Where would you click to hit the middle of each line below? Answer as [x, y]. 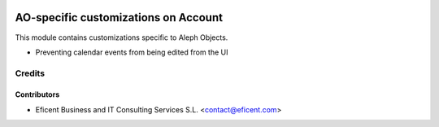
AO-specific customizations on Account [119, 18]
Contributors [37, 94]
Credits [30, 73]
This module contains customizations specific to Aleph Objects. [122, 37]
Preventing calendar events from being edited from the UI [132, 52]
